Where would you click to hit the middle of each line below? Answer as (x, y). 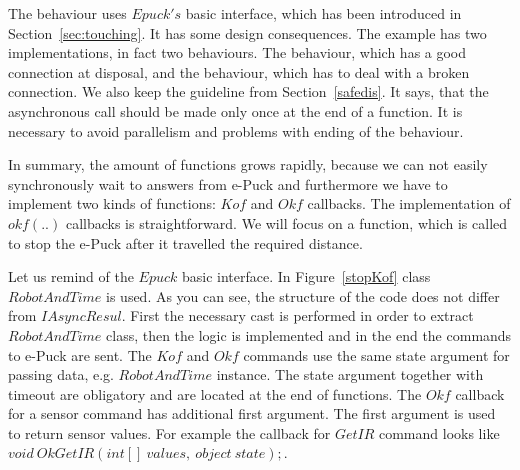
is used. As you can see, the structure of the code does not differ (303, 295)
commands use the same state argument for (376, 354)
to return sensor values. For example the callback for (169, 432)
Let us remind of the (71, 276)
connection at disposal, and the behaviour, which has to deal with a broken (239, 71)
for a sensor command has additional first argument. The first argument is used (252, 413)
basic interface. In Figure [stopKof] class (306, 276)
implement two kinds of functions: (112, 203)
